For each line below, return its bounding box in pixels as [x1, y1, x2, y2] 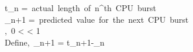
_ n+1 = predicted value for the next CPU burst [5, 13, 189, 25]
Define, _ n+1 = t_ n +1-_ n [5, 36, 105, 48]
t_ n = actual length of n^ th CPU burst [5, 2, 157, 13]
